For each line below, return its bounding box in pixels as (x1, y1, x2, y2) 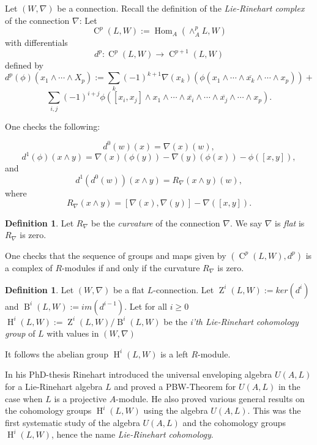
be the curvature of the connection (91, 216, 220, 229)
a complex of (5, 261, 53, 274)
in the (278, 380, 300, 392)
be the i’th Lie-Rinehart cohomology (163, 315, 299, 327)
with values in (47, 327, 99, 340)
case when (5, 392, 43, 405)
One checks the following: (5, 119, 100, 132)
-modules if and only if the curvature (62, 261, 200, 274)
